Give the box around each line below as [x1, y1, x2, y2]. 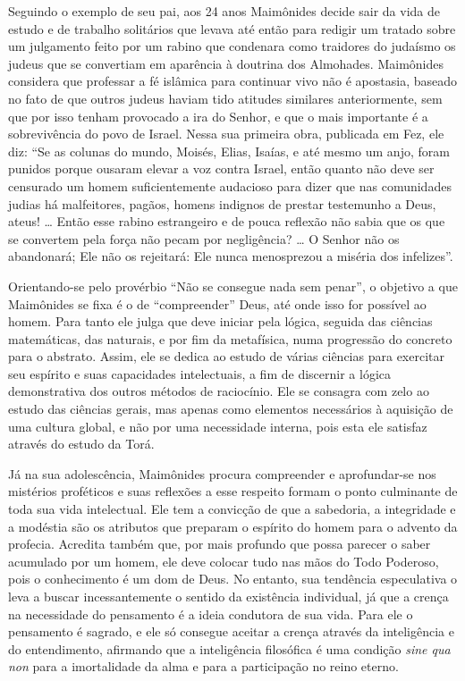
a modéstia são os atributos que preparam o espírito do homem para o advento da [8, 517, 458, 535]
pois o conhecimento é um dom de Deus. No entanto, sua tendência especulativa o [8, 569, 458, 588]
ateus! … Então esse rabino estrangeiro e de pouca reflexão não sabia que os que [8, 212, 445, 231]
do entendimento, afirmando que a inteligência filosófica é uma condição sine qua [8, 639, 451, 658]
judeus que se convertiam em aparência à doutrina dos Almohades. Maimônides [8, 54, 444, 72]
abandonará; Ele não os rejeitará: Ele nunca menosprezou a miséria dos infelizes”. [8, 247, 453, 265]
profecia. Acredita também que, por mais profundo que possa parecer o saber [8, 534, 431, 553]
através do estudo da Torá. [8, 434, 155, 453]
